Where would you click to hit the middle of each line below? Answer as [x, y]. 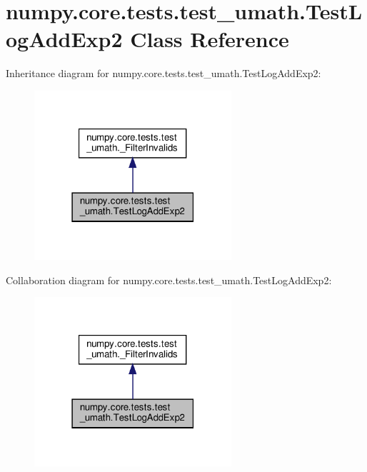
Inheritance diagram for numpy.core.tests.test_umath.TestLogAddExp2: [164, 73]
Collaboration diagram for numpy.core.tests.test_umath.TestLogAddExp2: [169, 280]
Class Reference [210, 39]
